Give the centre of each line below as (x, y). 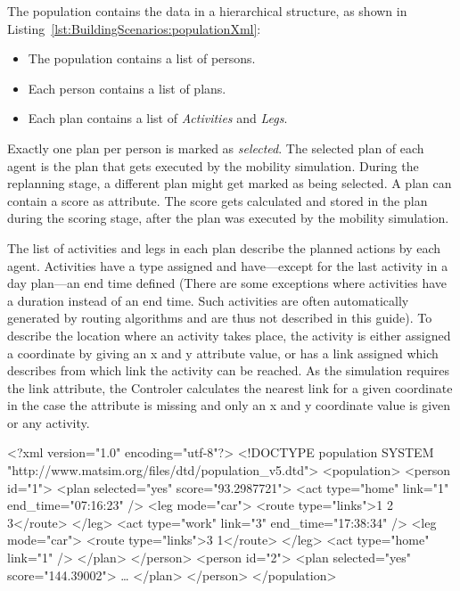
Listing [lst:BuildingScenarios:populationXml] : (134, 28)
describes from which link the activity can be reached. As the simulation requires (229, 370)
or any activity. (49, 422)
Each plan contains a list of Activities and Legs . (158, 118)
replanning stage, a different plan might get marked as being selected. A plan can (230, 183)
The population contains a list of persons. (142, 58)
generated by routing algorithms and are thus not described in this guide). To (220, 318)
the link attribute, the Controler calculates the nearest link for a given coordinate (230, 387)
